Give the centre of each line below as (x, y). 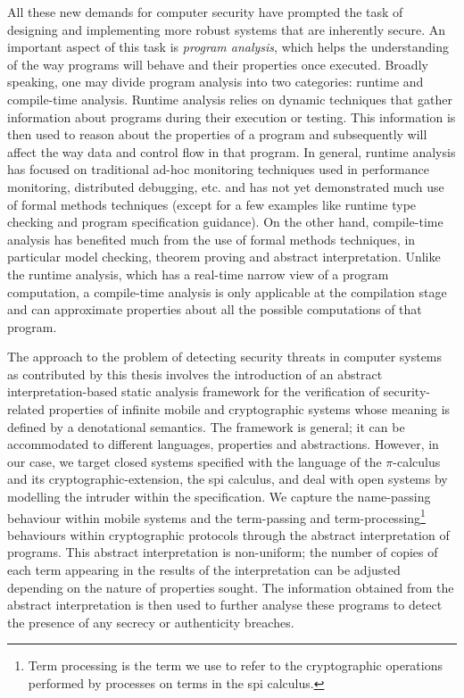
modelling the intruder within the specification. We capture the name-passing (219, 497)
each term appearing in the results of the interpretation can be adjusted (204, 570)
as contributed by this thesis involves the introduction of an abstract (195, 374)
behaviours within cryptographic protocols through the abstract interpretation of (228, 534)
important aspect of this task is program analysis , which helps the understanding (228, 47)
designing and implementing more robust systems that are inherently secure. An (227, 29)
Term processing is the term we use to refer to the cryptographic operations (236, 665)
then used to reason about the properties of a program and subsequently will (217, 134)
